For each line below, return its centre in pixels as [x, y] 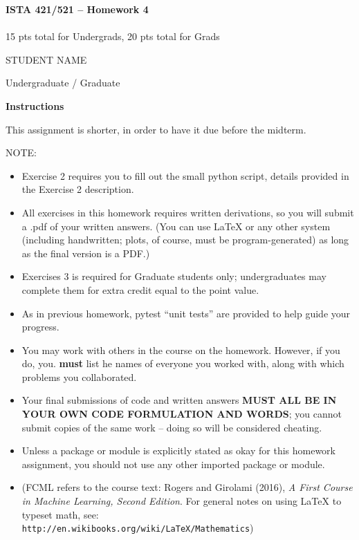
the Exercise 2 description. [78, 189]
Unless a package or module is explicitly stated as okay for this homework [179, 450]
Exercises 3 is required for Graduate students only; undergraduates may [174, 276]
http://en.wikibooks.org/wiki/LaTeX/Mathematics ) [138, 528]
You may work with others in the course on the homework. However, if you [181, 350]
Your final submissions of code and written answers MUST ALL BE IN [179, 400]
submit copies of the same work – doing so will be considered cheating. [172, 427]
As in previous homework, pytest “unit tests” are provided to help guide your [186, 313]
